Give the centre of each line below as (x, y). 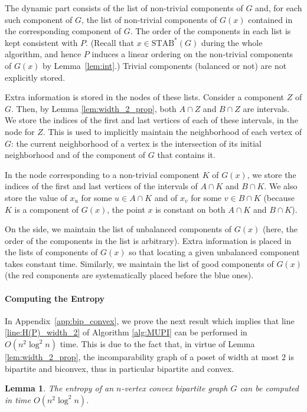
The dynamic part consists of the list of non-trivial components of (124, 8)
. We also (281, 186)
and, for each (279, 8)
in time (18, 399)
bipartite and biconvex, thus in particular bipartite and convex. (120, 368)
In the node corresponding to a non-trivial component (102, 174)
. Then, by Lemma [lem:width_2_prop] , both (94, 108)
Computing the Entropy (55, 298)
